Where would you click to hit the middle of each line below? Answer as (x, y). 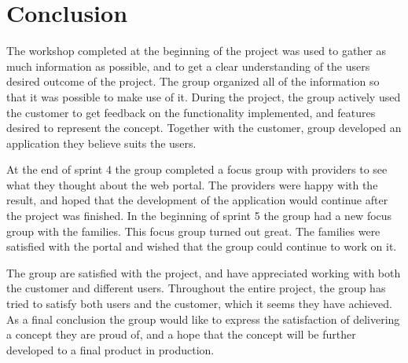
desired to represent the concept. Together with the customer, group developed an (204, 128)
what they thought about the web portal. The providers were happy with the (192, 184)
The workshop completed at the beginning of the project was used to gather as (197, 51)
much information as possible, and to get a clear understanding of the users (188, 66)
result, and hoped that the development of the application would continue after (197, 200)
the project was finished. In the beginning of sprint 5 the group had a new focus (199, 216)
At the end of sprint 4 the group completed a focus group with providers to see (197, 169)
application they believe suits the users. (101, 143)
